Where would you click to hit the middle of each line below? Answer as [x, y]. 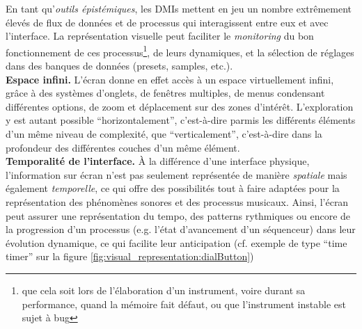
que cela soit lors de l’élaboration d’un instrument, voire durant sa [164, 290]
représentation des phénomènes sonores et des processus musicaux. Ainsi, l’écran [177, 201]
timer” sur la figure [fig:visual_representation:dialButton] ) [130, 256]
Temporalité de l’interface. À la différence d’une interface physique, [158, 161]
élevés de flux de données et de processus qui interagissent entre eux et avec [167, 22]
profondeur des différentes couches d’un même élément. [123, 147]
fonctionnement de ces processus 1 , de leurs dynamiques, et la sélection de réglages [180, 51]
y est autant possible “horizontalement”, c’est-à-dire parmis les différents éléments [181, 120]
